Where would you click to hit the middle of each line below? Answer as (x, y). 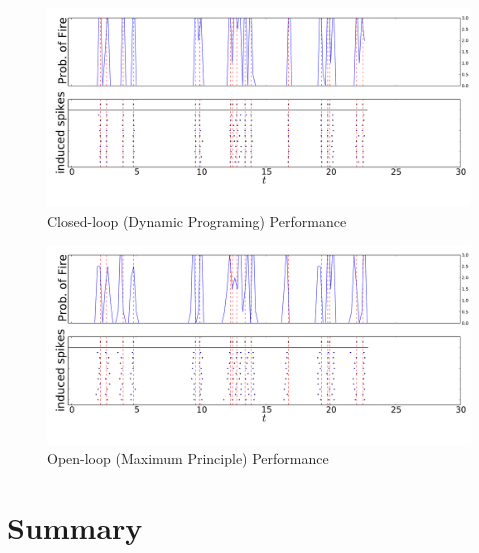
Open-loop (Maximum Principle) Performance (188, 458)
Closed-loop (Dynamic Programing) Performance (197, 220)
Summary (75, 526)
